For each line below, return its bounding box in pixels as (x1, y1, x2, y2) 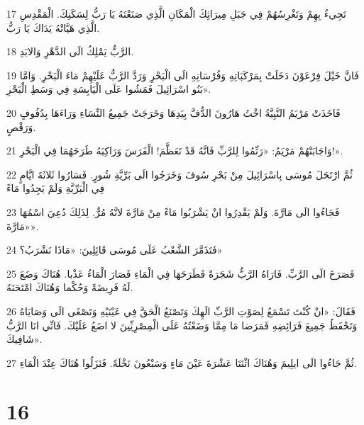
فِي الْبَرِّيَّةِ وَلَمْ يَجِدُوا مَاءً (6, 181, 105, 195)
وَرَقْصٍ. (6, 119, 36, 134)
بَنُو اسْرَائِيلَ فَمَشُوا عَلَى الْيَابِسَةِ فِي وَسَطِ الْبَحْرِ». (6, 81, 211, 96)
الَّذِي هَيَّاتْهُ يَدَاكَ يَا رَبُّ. (6, 20, 100, 35)
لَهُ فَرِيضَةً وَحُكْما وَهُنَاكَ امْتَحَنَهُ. (6, 280, 133, 295)
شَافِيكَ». (6, 331, 43, 346)
